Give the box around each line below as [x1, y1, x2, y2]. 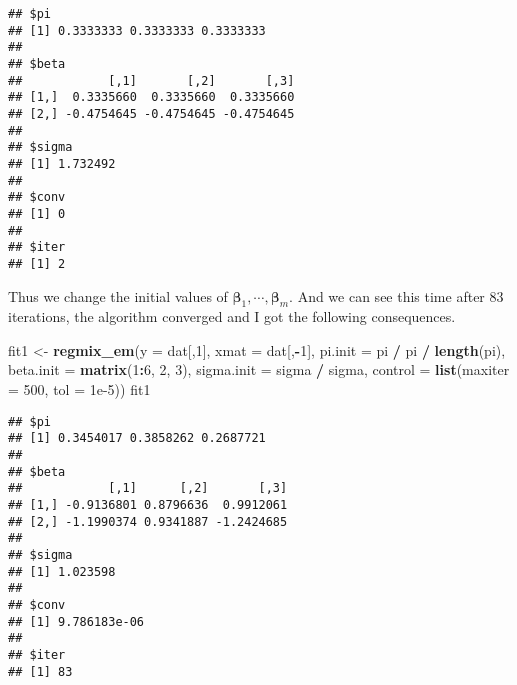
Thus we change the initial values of [8, 285, 228, 306]
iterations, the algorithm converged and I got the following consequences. [8, 306, 456, 327]
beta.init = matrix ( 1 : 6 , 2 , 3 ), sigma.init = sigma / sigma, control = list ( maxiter [8, 359, 510, 380]
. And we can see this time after [289, 285, 485, 306]
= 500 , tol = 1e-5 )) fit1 [8, 379, 151, 400]
